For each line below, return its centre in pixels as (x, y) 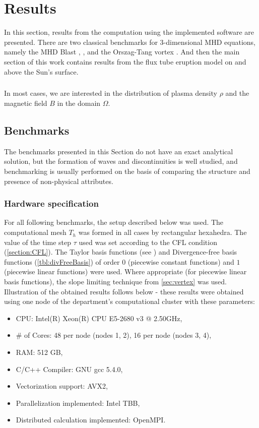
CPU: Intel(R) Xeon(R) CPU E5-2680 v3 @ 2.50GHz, (99, 318)
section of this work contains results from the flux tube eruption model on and (125, 61)
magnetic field (26, 103)
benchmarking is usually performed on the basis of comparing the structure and (127, 171)
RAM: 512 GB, (39, 352)
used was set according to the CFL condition (148, 242)
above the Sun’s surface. (41, 71)
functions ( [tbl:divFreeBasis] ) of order (62, 261)
